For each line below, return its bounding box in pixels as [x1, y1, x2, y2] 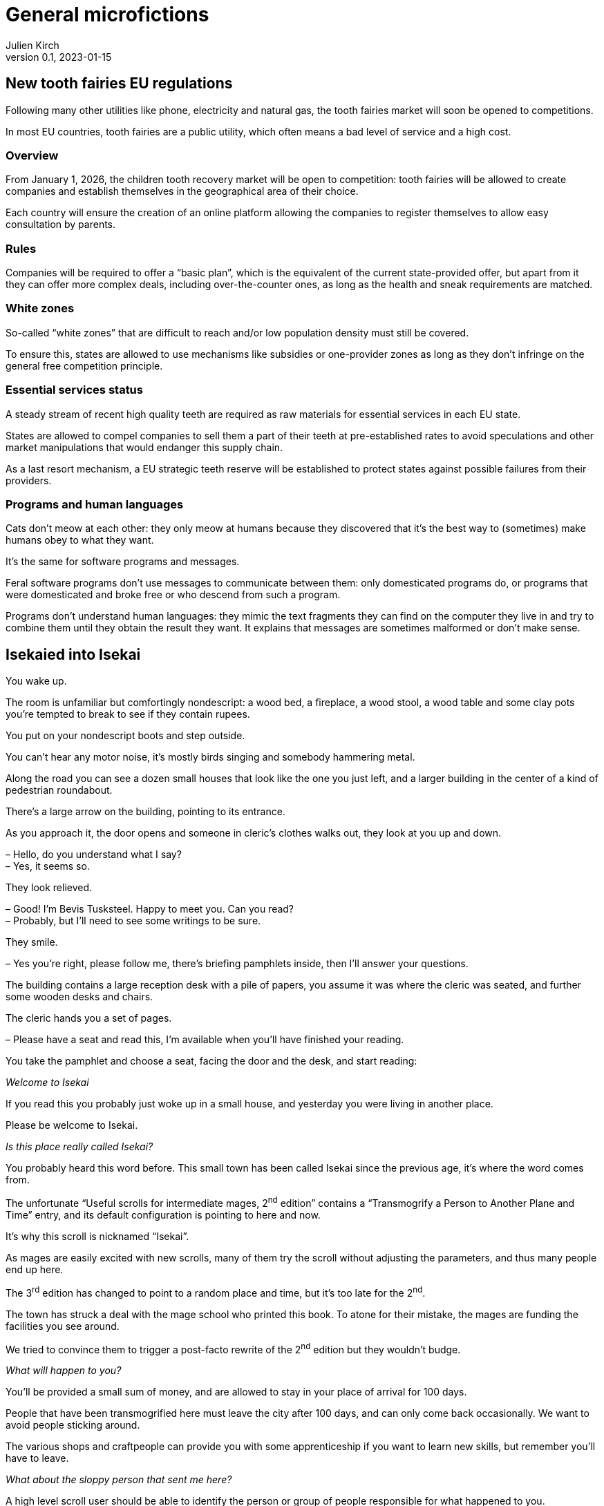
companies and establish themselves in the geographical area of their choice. [6, 185, 359, 198]
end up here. [6, 1263, 64, 1275]
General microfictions [6, 3, 209, 26]
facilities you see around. [6, 1319, 120, 1332]
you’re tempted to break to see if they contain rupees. [6, 708, 250, 721]
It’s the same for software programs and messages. [6, 555, 240, 568]
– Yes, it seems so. [6, 860, 90, 873]
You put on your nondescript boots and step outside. [6, 730, 245, 742]
